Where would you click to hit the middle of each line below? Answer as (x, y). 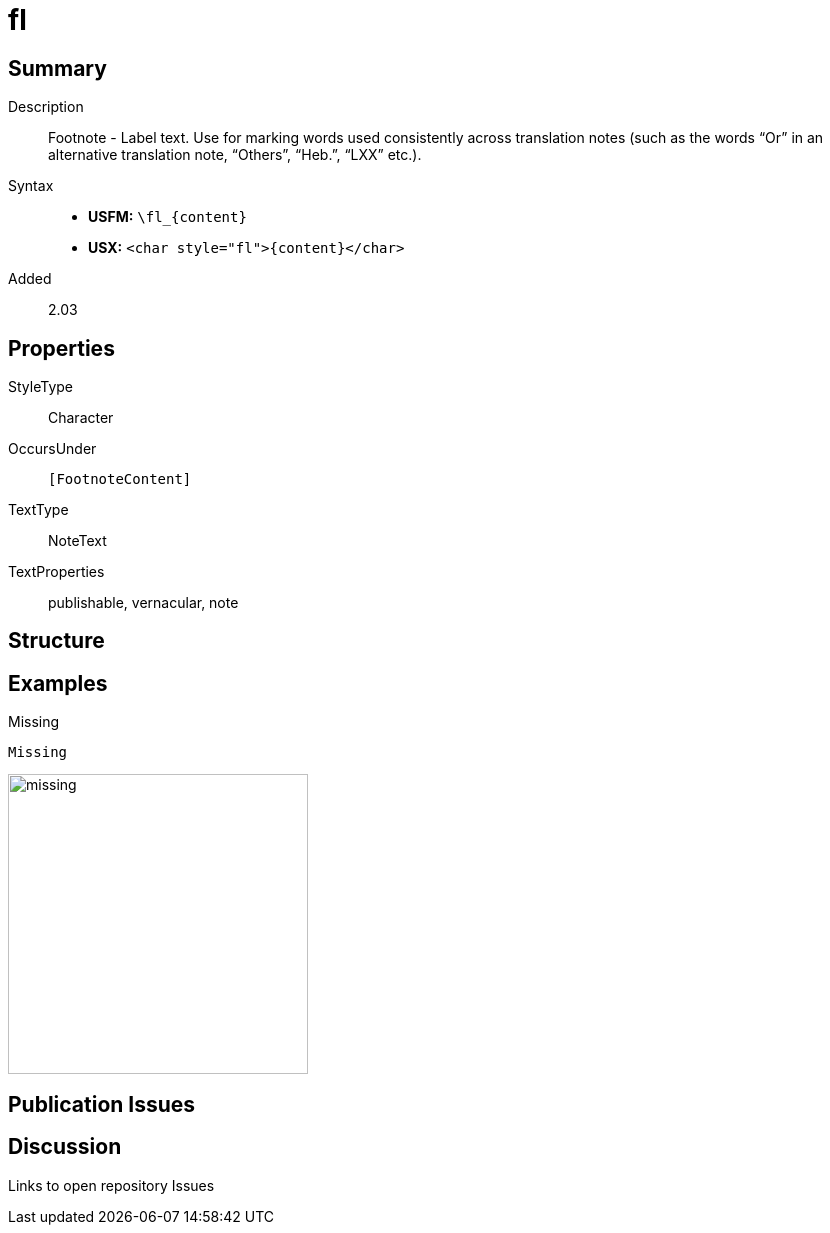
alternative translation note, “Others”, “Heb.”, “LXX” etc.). (235, 155)
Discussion (65, 1147)
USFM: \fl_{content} (167, 217)
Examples (58, 683)
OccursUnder (52, 449)
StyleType (40, 387)
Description (46, 107)
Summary (57, 68)
